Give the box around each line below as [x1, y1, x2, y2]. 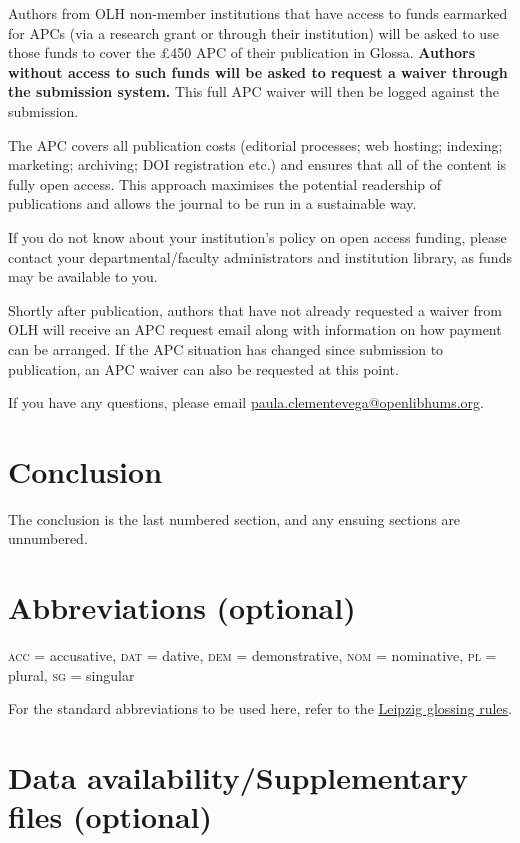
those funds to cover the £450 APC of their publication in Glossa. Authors [8, 42, 476, 63]
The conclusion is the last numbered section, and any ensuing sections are [8, 508, 461, 529]
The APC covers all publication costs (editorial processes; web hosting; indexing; [8, 134, 503, 155]
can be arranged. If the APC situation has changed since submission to [8, 338, 444, 359]
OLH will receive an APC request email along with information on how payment [8, 319, 502, 340]
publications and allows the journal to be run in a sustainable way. [8, 193, 417, 214]
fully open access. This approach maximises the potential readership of [8, 173, 442, 194]
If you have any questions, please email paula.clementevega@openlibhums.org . [8, 392, 484, 413]
